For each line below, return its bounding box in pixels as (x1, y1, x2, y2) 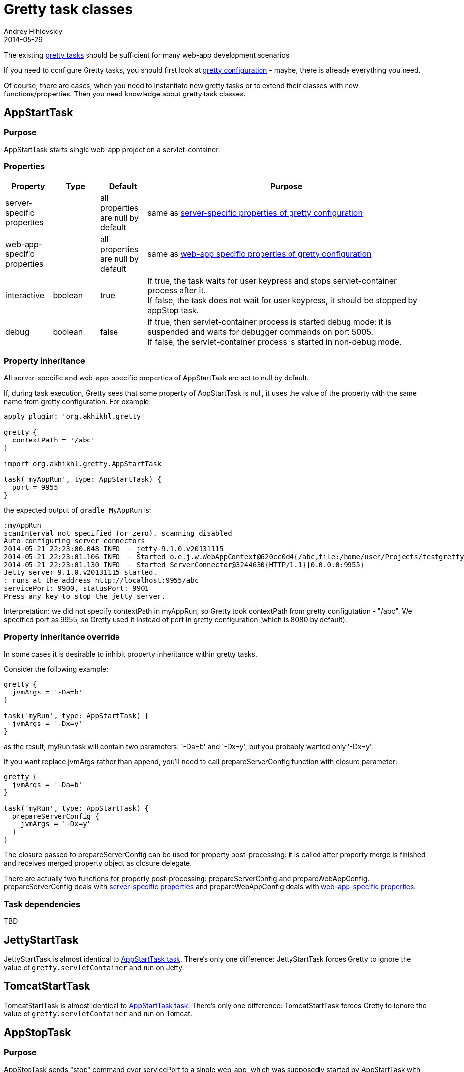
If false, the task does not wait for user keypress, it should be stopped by (147, 295, 417, 305)
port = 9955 (12, 483, 58, 492)
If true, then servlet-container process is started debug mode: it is (147, 316, 392, 327)
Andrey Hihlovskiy (4, 27, 63, 35)
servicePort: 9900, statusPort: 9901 (4, 584, 149, 593)
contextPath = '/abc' (12, 436, 95, 444)
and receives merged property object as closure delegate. (4, 859, 192, 868)
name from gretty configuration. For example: (4, 397, 151, 406)
